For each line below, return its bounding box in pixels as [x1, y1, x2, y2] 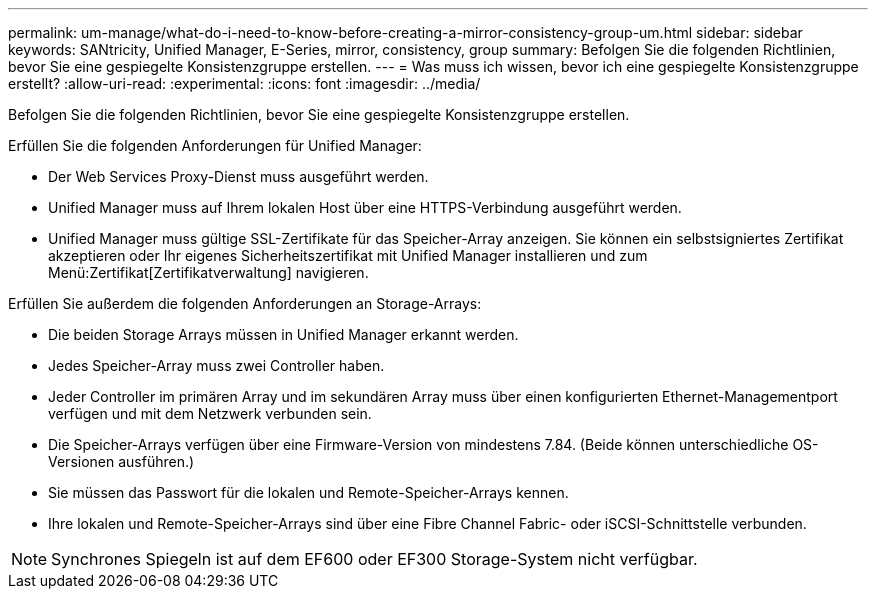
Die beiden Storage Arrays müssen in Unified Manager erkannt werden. [48, 326, 519, 343]
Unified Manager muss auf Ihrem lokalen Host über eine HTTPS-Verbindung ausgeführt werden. [48, 199, 682, 216]
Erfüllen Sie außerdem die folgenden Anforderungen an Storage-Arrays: [8, 295, 482, 312]
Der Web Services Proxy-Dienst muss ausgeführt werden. [48, 168, 429, 185]
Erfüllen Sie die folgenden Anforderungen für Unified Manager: [8, 137, 422, 154]
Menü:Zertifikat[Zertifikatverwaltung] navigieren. [48, 264, 369, 281]
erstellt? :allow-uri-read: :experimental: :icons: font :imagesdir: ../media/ [8, 75, 481, 92]
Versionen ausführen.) [48, 453, 195, 470]
